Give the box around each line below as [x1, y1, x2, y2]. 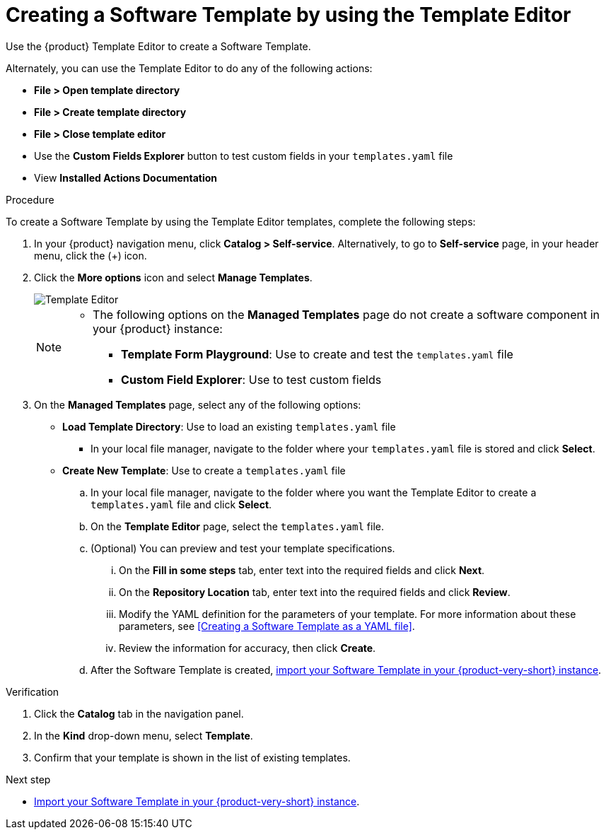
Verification [6, 685, 59, 698]
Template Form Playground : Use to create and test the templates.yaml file [121, 346, 513, 361]
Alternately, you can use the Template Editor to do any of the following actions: [6, 62, 373, 74]
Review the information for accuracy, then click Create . [119, 641, 376, 654]
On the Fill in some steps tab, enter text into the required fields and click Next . [119, 564, 485, 576]
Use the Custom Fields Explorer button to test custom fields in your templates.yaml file [34, 149, 453, 162]
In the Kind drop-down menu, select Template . [34, 729, 253, 742]
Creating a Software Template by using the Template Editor [6, 3, 571, 27]
